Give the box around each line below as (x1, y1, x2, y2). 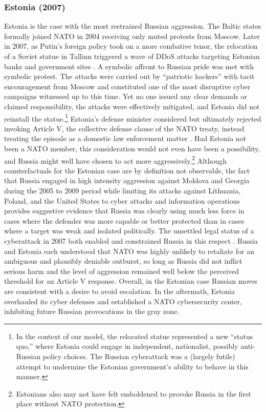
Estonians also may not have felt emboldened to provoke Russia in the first (16, 388, 251, 399)
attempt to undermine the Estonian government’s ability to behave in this (16, 361, 249, 371)
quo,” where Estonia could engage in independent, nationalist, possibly (16, 341, 238, 351)
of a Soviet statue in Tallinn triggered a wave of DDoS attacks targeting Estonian (4, 51, 260, 61)
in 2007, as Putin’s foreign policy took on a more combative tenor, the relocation (4, 41, 258, 51)
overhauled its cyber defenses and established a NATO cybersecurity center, (4, 296, 242, 306)
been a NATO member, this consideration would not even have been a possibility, (4, 143, 260, 153)
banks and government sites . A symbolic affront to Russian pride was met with (4, 61, 254, 71)
